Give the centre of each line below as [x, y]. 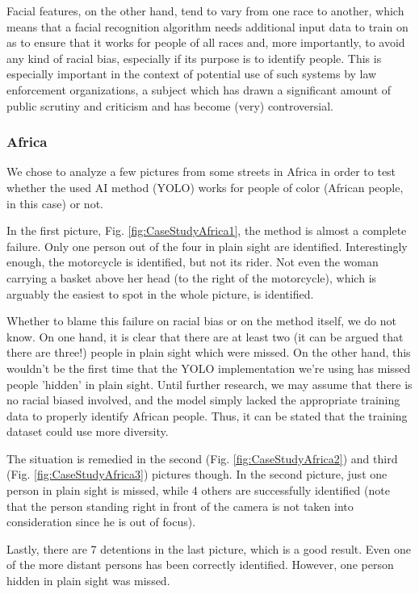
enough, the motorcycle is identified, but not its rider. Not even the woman [193, 262]
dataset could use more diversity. [88, 431]
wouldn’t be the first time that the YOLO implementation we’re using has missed [209, 368]
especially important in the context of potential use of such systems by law [192, 74]
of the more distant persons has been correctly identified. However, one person [200, 565]
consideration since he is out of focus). [101, 522]
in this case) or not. [55, 203]
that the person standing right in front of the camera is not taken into [180, 506]
